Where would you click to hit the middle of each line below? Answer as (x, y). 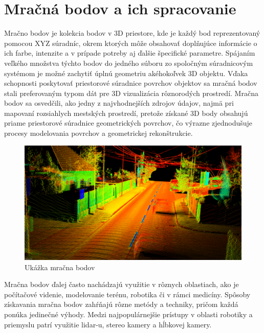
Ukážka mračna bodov (60, 267)
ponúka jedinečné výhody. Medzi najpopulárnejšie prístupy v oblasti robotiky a (128, 314)
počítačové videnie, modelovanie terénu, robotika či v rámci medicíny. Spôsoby (127, 294)
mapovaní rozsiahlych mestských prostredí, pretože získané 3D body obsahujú (126, 113)
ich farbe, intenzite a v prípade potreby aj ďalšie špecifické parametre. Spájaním (130, 53)
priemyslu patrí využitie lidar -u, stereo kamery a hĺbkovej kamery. (108, 324)
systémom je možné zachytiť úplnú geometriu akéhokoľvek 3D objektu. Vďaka (126, 73)
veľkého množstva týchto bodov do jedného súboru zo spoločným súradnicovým (129, 63)
